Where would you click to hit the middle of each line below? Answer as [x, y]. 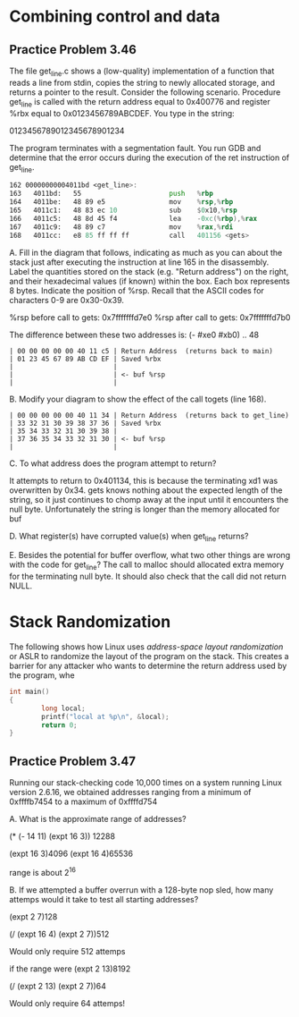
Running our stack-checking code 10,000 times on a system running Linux [146, 783]
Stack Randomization [90, 622]
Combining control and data [115, 17]
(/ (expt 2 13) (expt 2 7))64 [58, 986]
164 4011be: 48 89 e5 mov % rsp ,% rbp [121, 202]
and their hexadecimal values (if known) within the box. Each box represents [149, 281]
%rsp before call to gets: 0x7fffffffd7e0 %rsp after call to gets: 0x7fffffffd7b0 [150, 317]
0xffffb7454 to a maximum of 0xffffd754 [83, 801]
